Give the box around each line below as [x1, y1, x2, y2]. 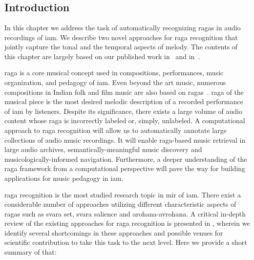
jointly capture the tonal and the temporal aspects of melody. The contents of [4, 42, 238, 52]
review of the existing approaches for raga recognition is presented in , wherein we [4, 218, 250, 228]
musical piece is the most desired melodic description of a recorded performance [4, 96, 243, 107]
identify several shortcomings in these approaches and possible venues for [4, 227, 223, 238]
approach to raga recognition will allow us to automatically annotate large [4, 125, 227, 135]
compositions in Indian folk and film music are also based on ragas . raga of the [4, 87, 244, 97]
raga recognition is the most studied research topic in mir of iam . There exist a [4, 189, 241, 199]
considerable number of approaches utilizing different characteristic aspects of [4, 199, 236, 209]
